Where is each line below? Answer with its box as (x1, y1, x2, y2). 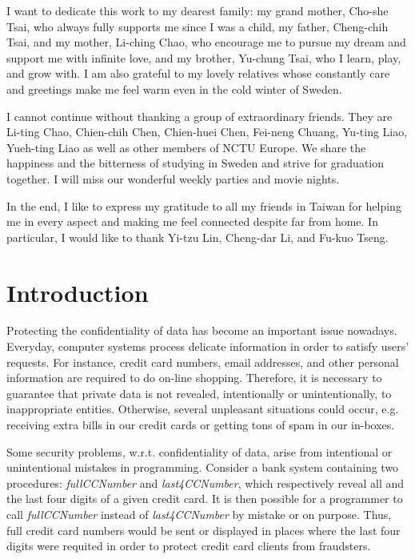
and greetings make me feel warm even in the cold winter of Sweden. (6, 80, 342, 97)
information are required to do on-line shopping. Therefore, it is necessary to (6, 369, 382, 386)
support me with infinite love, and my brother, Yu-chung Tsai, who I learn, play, (6, 49, 401, 66)
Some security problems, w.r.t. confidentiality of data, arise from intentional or (6, 443, 393, 460)
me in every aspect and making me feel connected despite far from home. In (6, 213, 378, 230)
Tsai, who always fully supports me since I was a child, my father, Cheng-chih (6, 18, 389, 34)
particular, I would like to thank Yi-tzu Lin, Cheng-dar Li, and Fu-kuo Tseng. (6, 228, 389, 245)
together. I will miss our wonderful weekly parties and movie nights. (6, 170, 340, 187)
